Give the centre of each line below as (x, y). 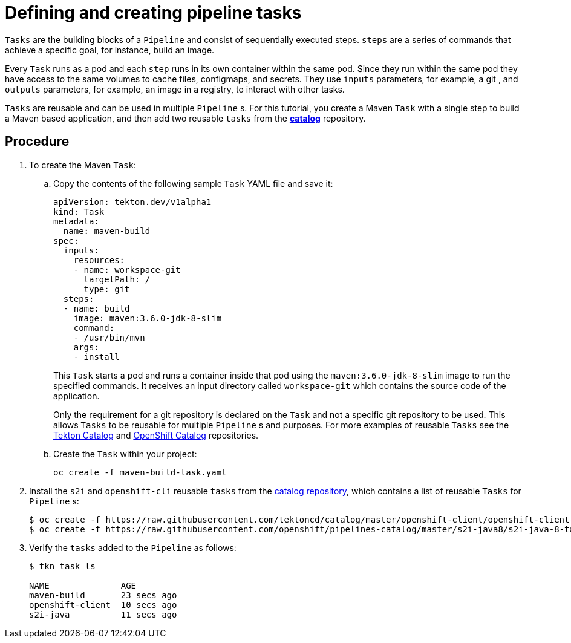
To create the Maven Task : (83, 165)
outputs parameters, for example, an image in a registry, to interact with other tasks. (175, 89)
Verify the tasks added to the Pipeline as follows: (133, 547)
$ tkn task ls (62, 566)
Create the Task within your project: (125, 454)
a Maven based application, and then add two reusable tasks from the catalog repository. (185, 118)
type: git (107, 289)
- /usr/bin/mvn (109, 337)
